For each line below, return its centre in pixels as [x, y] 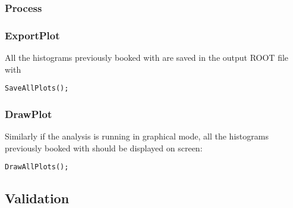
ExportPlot [32, 35]
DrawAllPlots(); [37, 167]
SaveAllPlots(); [37, 89]
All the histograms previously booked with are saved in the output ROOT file [147, 58]
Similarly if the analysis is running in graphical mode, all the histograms [137, 136]
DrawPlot [29, 114]
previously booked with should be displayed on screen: [104, 148]
